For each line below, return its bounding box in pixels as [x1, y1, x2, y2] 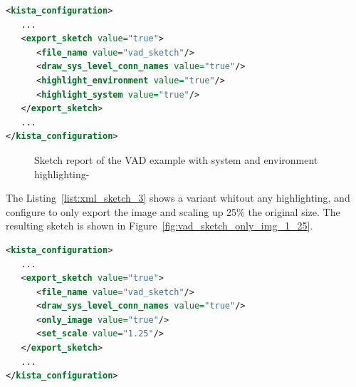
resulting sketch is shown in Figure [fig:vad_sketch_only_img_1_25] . [6, 218, 313, 233]
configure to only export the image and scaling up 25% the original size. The [6, 204, 340, 219]
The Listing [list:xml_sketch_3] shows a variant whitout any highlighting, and [6, 190, 350, 205]
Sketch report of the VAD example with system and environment [34, 152, 318, 167]
